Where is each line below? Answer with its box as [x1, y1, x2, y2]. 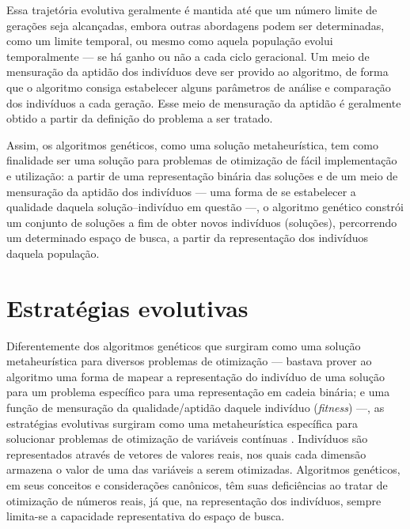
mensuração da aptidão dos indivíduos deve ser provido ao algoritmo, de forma [6, 63, 389, 80]
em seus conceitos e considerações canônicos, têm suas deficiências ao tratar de [6, 476, 388, 493]
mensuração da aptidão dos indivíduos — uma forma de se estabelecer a [6, 183, 356, 199]
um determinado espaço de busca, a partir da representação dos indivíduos [6, 229, 369, 246]
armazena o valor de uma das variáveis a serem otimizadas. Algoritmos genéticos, [6, 461, 401, 478]
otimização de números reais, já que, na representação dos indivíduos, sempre [6, 492, 382, 508]
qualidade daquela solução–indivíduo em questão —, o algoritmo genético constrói [6, 198, 404, 215]
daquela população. [6, 244, 100, 261]
